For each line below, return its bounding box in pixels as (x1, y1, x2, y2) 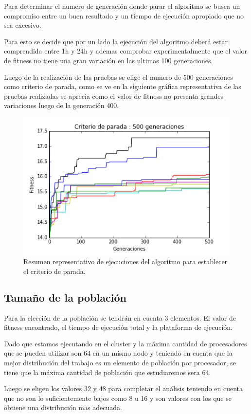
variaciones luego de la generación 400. (4, 100, 119, 110)
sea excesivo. (4, 20, 41, 30)
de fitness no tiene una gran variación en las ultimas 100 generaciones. (4, 55, 213, 65)
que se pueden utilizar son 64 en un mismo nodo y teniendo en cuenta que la (4, 348, 233, 358)
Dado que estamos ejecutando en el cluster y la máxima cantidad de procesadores (4, 338, 247, 348)
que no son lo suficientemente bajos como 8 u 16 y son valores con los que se (4, 393, 232, 403)
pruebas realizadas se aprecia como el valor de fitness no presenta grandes (4, 90, 224, 101)
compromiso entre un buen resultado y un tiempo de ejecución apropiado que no (4, 10, 244, 20)
